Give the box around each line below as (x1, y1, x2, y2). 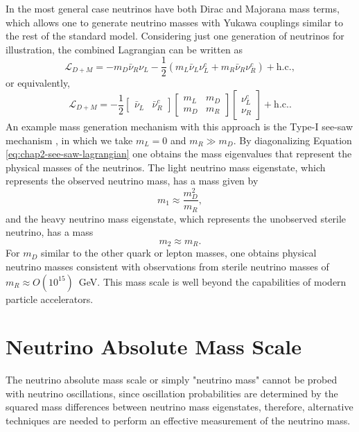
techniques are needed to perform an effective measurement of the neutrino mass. (6, 413, 351, 428)
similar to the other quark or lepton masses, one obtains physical (41, 245, 317, 260)
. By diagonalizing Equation (233, 132, 352, 147)
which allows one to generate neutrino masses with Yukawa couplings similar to (6, 15, 344, 29)
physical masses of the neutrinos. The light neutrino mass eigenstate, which (6, 159, 326, 174)
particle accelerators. (6, 291, 94, 306)
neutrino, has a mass (6, 225, 94, 239)
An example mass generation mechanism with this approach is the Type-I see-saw (6, 119, 353, 134)
